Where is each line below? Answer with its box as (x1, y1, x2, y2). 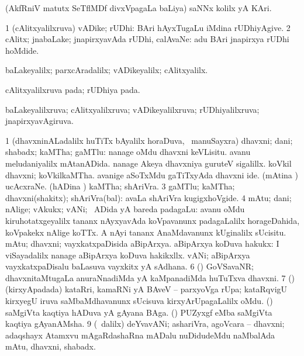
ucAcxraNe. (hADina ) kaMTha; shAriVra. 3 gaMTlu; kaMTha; (5, 180, 235, 192)
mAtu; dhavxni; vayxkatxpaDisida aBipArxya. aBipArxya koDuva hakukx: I (5, 237, 279, 250)
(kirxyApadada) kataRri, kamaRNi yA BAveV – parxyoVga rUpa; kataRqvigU (5, 283, 288, 295)
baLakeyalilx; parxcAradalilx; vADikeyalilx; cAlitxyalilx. (5, 64, 208, 76)
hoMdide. (5, 44, 39, 56)
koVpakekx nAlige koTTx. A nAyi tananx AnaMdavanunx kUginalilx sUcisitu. (5, 226, 286, 238)
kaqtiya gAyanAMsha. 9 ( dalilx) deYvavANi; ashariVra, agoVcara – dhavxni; (5, 317, 285, 330)
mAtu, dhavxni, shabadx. (5, 340, 96, 352)
